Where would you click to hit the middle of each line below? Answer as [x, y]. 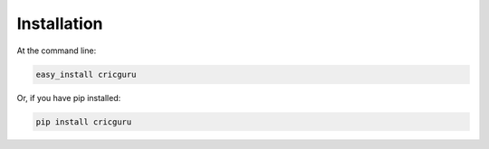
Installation [60, 23]
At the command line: [57, 51]
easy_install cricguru [86, 74]
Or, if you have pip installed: [69, 98]
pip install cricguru [84, 121]
